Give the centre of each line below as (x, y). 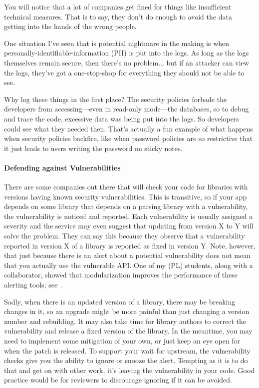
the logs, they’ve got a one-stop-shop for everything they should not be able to (124, 72)
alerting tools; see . (34, 285)
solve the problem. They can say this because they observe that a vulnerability (125, 236)
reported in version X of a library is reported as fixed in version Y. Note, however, (130, 245)
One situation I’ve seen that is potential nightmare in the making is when (117, 43)
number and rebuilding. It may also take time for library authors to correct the (125, 321)
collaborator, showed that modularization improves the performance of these (121, 275)
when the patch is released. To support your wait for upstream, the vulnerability (127, 350)
